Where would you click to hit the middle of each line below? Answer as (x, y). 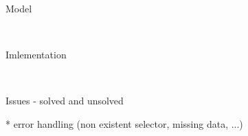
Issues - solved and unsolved (65, 101)
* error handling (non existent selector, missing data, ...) (124, 123)
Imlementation (36, 55)
